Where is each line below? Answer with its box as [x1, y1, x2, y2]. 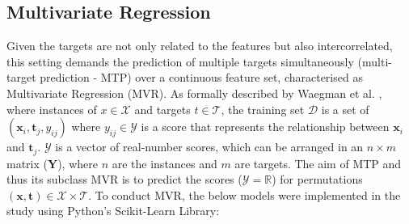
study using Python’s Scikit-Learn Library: [6, 202, 220, 219]
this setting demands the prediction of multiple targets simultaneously [6, 53, 354, 70]
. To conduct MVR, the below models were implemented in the [88, 186, 401, 203]
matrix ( [6, 154, 48, 171]
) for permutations [272, 171, 363, 188]
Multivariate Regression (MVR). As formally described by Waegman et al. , [6, 84, 382, 101]
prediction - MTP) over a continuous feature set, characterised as [40, 69, 363, 86]
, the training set [221, 100, 305, 117]
